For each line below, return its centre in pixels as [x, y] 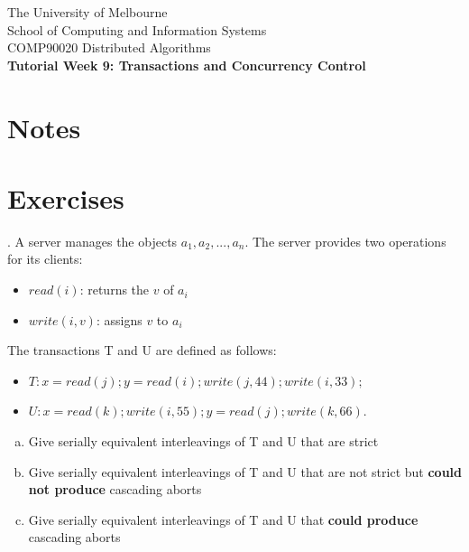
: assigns [119, 319]
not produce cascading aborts [115, 489]
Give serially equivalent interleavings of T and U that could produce [223, 519]
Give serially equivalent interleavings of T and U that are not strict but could [245, 471]
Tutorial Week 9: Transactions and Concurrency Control [187, 65]
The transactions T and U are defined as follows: [142, 350]
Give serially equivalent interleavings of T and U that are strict [203, 441]
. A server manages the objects [92, 241]
